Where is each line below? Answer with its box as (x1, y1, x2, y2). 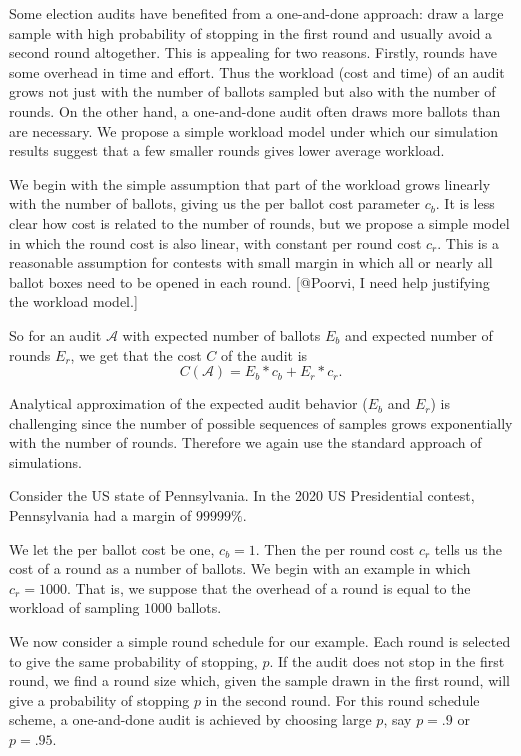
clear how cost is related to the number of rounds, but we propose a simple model (9, 212, 510, 233)
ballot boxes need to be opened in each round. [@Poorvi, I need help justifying (9, 271, 490, 292)
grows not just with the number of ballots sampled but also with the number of (9, 81, 496, 102)
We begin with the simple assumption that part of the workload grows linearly (9, 173, 491, 194)
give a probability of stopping (9, 689, 190, 710)
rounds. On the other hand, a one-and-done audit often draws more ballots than (9, 100, 501, 121)
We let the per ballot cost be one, (9, 538, 215, 559)
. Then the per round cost (255, 538, 415, 559)
